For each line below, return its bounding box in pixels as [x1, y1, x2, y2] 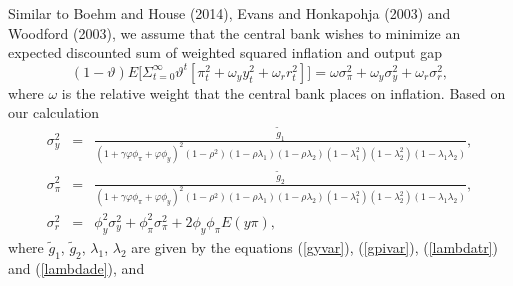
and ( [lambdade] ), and [8, 257, 145, 278]
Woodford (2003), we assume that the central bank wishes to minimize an [8, 22, 461, 43]
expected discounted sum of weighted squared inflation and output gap [8, 42, 442, 63]
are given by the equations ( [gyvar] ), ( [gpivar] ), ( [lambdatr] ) [131, 236, 498, 257]
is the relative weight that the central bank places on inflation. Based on [61, 82, 506, 103]
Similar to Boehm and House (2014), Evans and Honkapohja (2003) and [8, 3, 451, 23]
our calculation [8, 102, 100, 123]
